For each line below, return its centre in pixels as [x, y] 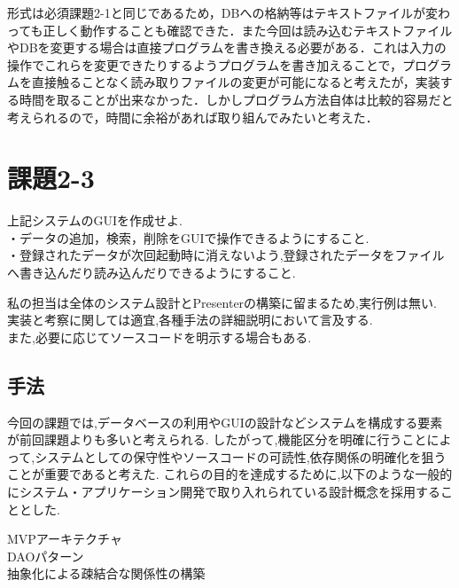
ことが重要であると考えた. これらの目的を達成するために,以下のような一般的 [230, 474]
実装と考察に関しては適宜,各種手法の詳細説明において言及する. [190, 320]
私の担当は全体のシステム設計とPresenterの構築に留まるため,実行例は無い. [222, 302]
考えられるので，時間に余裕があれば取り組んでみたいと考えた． [193, 117]
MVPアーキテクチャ [65, 539]
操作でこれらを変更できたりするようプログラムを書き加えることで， [205, 64]
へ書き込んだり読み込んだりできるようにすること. [152, 273]
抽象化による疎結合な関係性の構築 [106, 573]
